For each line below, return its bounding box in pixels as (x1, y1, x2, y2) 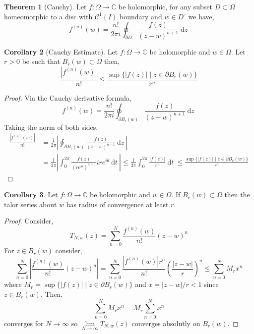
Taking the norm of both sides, (4, 121, 98, 132)
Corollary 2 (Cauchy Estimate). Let (4, 46, 118, 56)
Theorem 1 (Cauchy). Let (4, 1, 87, 11)
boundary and (120, 11, 162, 21)
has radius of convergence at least (66, 199, 169, 209)
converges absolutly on (131, 318, 200, 328)
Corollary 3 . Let (4, 189, 58, 200)
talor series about (4, 199, 57, 209)
